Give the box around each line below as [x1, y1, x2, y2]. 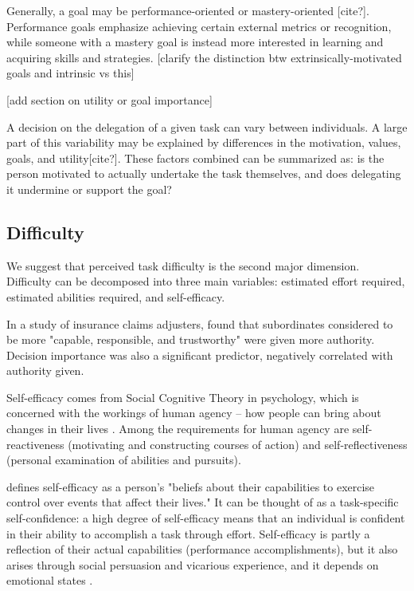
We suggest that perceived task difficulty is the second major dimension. [6, 257, 360, 274]
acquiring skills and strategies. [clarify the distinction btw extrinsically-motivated [6, 49, 402, 65]
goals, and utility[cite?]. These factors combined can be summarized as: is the [6, 149, 385, 166]
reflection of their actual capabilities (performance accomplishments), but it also [6, 541, 398, 558]
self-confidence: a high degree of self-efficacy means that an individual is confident [6, 510, 405, 526]
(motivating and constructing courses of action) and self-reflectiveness [68, 435, 408, 452]
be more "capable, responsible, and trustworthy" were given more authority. [6, 331, 375, 348]
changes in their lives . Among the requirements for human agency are [6, 420, 350, 437]
